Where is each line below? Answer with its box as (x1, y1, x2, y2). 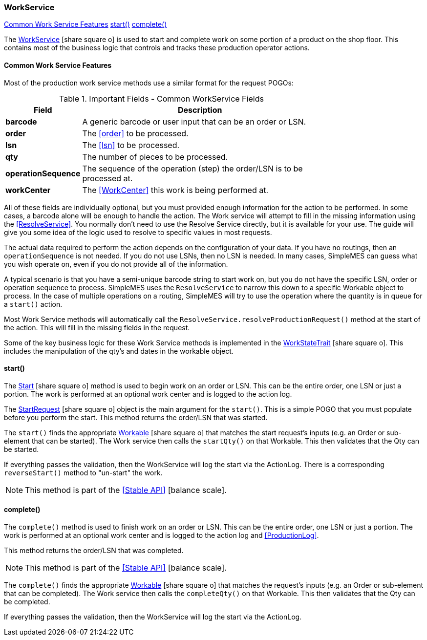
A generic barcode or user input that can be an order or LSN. (82, 116, 306, 127)
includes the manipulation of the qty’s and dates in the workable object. (4, 346, 234, 355)
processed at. (82, 173, 133, 183)
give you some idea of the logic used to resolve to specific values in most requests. (4, 228, 272, 236)
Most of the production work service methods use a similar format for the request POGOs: (4, 78, 294, 87)
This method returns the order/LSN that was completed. (4, 546, 184, 555)
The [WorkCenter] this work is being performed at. (82, 185, 269, 195)
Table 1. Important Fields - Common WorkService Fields (59, 93, 264, 104)
